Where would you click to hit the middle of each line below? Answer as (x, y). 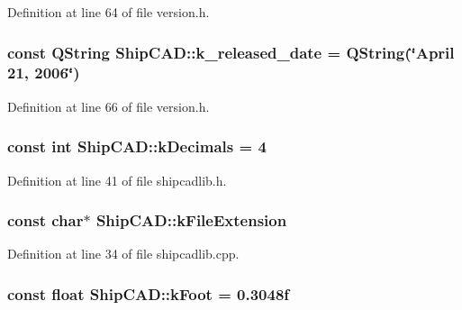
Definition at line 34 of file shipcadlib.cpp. (123, 254)
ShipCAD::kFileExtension (191, 220)
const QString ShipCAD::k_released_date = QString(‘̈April (231, 52)
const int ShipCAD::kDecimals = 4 (137, 146)
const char (45, 220)
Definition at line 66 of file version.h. (109, 106)
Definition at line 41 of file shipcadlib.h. (117, 180)
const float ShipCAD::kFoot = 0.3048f (149, 293)
